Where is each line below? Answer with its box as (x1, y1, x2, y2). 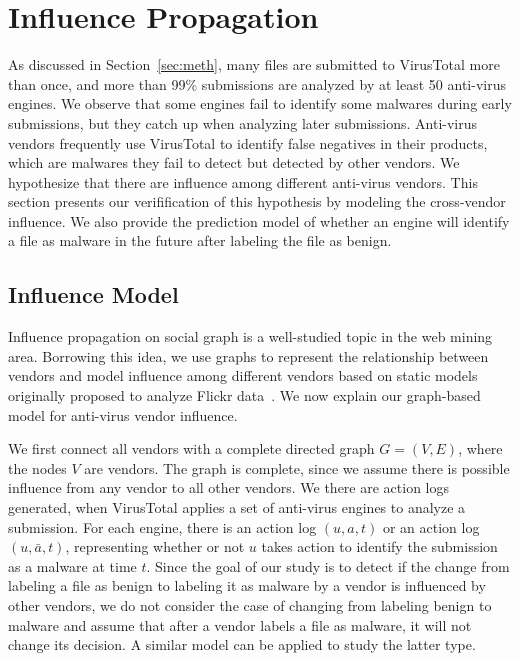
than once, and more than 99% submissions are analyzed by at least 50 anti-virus (8, 73, 506, 94)
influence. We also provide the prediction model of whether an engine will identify (8, 210, 510, 231)
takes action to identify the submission (261, 536, 498, 557)
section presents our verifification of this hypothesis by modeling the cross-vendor (8, 191, 506, 212)
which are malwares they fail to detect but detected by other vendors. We (8, 152, 460, 173)
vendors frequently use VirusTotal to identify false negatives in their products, (8, 132, 488, 153)
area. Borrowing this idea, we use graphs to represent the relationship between (8, 345, 489, 366)
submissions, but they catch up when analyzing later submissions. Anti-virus (8, 112, 478, 133)
